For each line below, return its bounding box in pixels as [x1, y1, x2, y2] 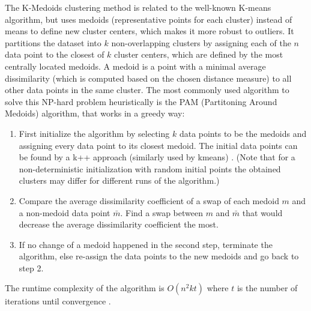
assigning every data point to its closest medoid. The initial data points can [19, 139, 298, 151]
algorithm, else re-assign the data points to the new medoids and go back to [19, 250, 299, 262]
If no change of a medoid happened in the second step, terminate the [19, 238, 273, 250]
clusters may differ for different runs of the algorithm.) [19, 174, 220, 187]
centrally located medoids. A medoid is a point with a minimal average [5, 59, 266, 72]
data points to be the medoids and [179, 127, 307, 139]
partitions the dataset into [5, 36, 101, 49]
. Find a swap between [120, 206, 203, 219]
